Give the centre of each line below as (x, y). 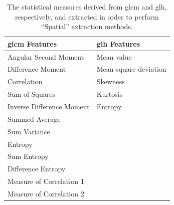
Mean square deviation (131, 69)
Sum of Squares (32, 94)
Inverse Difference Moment (49, 106)
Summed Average (34, 119)
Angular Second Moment (46, 56)
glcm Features (32, 43)
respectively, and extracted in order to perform (87, 16)
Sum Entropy (28, 156)
